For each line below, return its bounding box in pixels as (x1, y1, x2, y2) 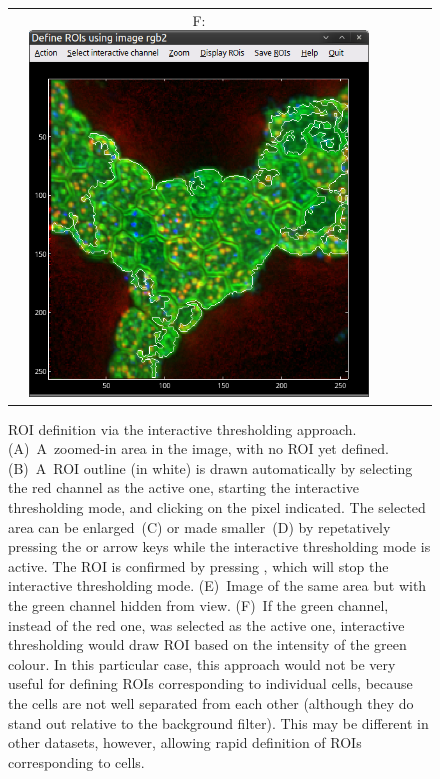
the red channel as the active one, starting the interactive (8, 477, 360, 498)
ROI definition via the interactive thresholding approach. (8, 418, 357, 439)
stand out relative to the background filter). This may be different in (8, 712, 429, 733)
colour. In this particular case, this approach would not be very (8, 653, 396, 674)
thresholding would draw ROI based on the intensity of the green (8, 634, 407, 655)
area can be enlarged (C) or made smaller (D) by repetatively (8, 516, 391, 537)
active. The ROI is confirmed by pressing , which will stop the (8, 555, 389, 576)
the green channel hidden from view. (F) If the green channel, (8, 594, 389, 615)
